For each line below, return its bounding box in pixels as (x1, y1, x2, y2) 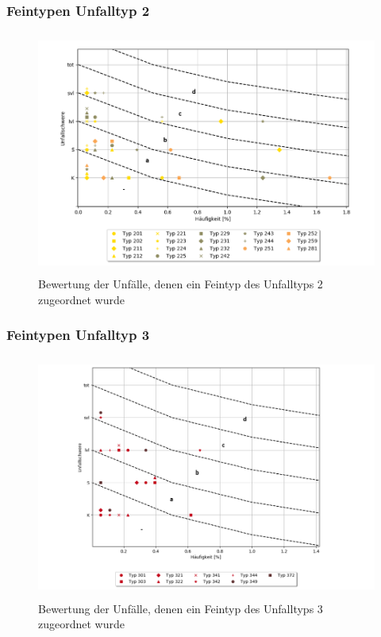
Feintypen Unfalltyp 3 (6, 325, 150, 345)
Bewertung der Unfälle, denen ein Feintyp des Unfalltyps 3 (38, 600, 323, 616)
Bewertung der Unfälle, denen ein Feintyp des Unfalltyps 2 (38, 276, 323, 292)
